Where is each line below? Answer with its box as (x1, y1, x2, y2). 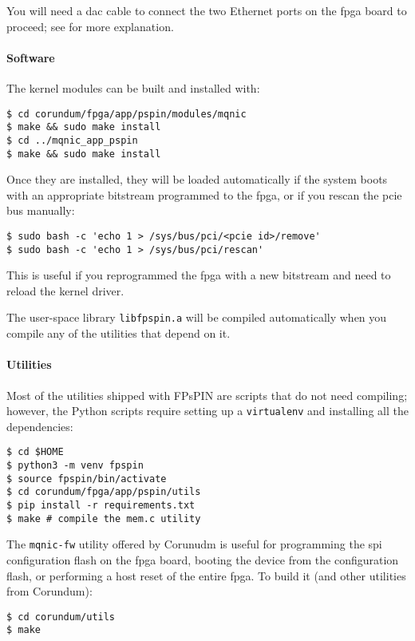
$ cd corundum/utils (6, 611, 116, 623)
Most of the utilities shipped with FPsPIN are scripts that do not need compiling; (6, 386, 408, 403)
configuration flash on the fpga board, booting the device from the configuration (6, 551, 399, 568)
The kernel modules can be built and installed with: (6, 79, 260, 96)
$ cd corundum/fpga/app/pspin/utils (6, 486, 201, 498)
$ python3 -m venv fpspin (6, 460, 144, 472)
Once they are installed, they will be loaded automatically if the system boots (6, 171, 388, 188)
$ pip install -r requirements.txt (6, 500, 196, 511)
